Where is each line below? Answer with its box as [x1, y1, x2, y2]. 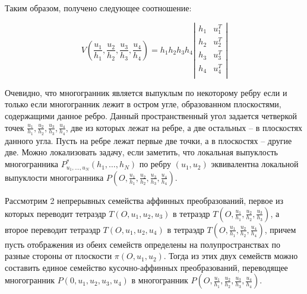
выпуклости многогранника [5, 171, 104, 183]
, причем [264, 223, 296, 235]
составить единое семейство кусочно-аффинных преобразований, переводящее [5, 261, 288, 273]
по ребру [139, 158, 171, 170]
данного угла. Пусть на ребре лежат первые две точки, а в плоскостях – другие [5, 134, 292, 146]
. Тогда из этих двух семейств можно [163, 250, 298, 262]
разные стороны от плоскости [5, 250, 112, 262]
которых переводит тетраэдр [5, 207, 106, 219]
